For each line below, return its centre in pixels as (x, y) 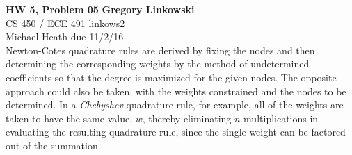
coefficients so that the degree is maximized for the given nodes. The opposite (171, 77)
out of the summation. (53, 145)
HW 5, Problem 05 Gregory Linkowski (100, 9)
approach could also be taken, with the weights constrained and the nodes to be (176, 91)
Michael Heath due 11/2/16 (65, 36)
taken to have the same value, (69, 118)
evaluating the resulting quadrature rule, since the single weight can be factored (176, 132)
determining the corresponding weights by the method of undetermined (158, 64)
